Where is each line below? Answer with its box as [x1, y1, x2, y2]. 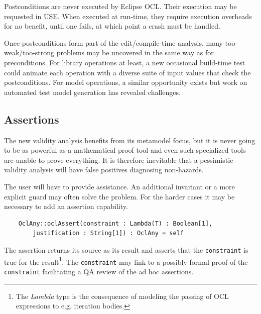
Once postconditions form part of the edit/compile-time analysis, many [4, 37, 223, 48]
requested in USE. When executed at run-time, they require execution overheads [4, 11, 252, 21]
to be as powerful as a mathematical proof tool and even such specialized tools [4, 145, 246, 155]
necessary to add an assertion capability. [4, 201, 128, 212]
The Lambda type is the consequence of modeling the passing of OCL [16, 290, 229, 301]
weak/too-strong [4, 47, 55, 58]
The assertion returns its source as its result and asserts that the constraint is [4, 244, 248, 255]
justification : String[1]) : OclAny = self [33, 230, 184, 237]
